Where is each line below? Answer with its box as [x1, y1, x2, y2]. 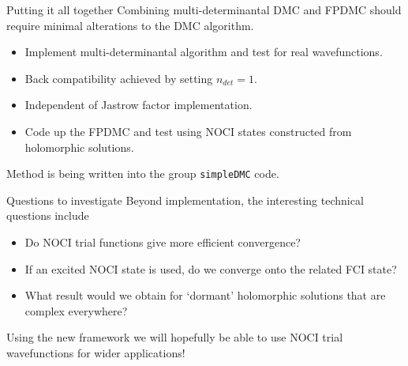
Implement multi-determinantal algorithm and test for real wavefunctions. [24, 43, 383, 60]
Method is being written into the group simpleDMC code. [6, 165, 279, 182]
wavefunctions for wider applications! [6, 344, 185, 360]
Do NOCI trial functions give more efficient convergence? [24, 234, 301, 250]
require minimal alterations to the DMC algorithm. [6, 17, 254, 33]
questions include [6, 207, 89, 224]
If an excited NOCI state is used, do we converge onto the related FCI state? [24, 260, 397, 277]
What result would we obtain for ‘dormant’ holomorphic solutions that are [24, 287, 386, 304]
